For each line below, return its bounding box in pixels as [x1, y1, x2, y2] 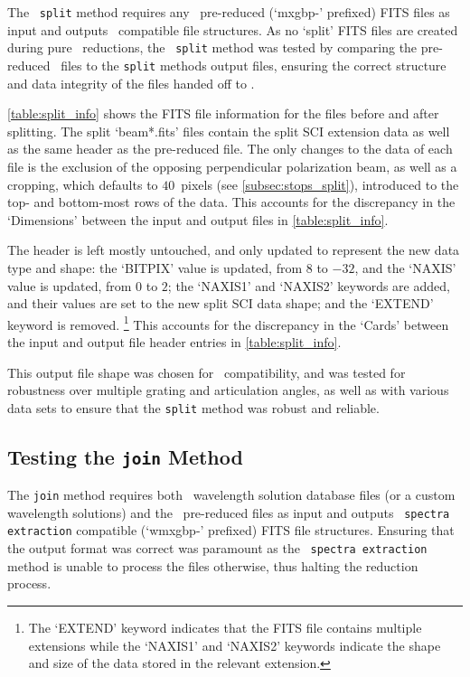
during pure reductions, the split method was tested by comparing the [7, 38, 418, 57]
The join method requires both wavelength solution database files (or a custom [7, 485, 456, 504]
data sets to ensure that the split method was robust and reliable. [7, 398, 380, 417]
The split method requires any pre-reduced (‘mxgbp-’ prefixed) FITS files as [7, 3, 450, 21]
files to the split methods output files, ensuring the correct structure [61, 55, 446, 74]
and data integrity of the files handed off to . [7, 73, 255, 92]
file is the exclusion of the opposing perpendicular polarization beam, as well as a [7, 156, 457, 175]
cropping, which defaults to [7, 174, 158, 193]
